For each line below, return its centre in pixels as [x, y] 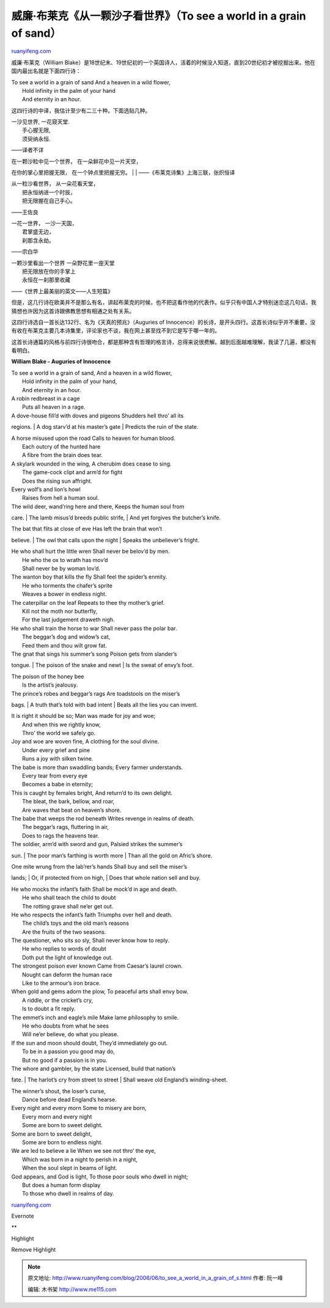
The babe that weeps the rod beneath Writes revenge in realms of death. [103, 818]
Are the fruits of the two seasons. [64, 932]
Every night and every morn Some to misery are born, [79, 1108]
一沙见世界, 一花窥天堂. [41, 122]
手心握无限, [37, 130]
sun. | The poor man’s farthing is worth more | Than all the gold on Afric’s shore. [112, 855]
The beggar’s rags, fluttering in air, [66, 827]
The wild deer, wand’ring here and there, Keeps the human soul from [98, 506]
